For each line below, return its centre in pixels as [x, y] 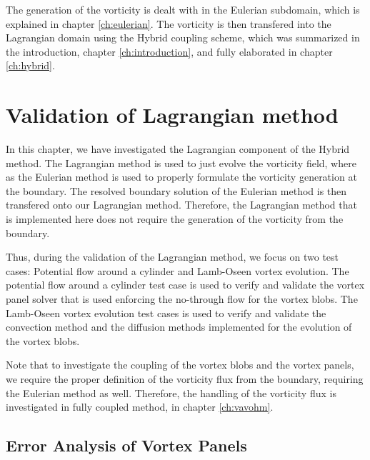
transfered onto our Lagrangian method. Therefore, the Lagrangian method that [181, 205]
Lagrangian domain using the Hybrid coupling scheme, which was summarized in [183, 37]
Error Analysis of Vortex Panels [126, 445]
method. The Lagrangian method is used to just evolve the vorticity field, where [181, 162]
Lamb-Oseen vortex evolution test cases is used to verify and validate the [166, 312]
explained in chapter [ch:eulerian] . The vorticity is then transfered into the [169, 23]
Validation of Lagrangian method [172, 115]
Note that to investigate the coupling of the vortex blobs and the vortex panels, [180, 365]
